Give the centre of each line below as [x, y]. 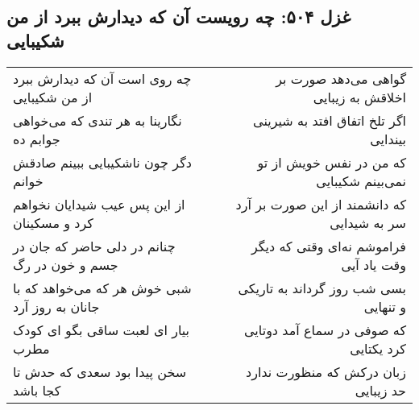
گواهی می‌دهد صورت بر [341, 78]
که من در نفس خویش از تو [332, 162]
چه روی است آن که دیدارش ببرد [102, 78]
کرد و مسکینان [53, 222]
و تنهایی [385, 306]
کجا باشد [37, 390]
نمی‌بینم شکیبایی [361, 180]
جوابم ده [37, 139]
